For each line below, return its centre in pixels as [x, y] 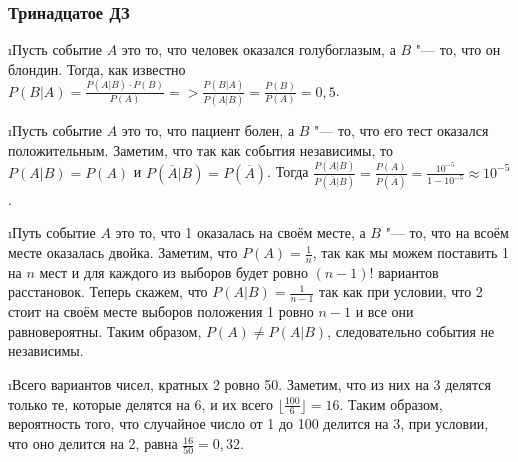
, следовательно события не [411, 330]
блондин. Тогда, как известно [97, 68]
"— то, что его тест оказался [401, 130]
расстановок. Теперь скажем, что [108, 291]
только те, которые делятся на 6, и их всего [140, 403]
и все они [384, 311]
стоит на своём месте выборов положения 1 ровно [161, 311]
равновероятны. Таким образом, [105, 330]
